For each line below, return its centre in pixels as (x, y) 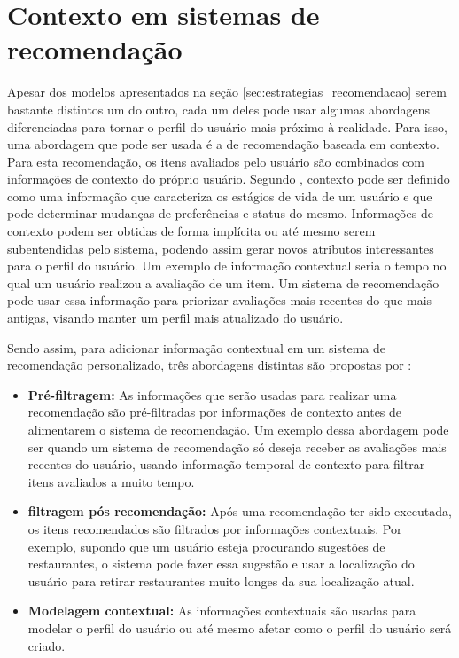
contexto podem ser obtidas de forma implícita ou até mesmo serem (191, 231)
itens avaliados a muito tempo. (111, 481)
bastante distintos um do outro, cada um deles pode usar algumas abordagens (219, 109)
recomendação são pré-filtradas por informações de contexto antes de (215, 412)
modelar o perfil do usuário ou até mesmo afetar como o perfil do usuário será (240, 627)
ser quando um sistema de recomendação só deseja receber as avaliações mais (237, 446)
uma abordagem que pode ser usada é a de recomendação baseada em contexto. (223, 144)
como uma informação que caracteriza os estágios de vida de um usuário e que (220, 196)
